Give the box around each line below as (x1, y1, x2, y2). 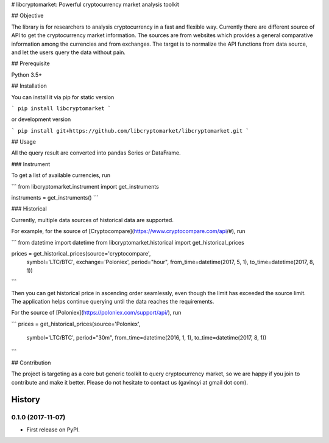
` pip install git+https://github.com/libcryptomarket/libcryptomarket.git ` (11, 127, 249, 134)
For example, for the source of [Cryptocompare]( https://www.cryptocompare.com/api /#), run (11, 228, 246, 235)
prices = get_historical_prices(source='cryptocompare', (11, 249, 151, 257)
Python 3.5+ (11, 71, 43, 78)
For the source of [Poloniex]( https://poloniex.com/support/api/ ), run (11, 309, 182, 316)
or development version (11, 116, 71, 123)
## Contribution (11, 359, 51, 366)
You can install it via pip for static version (11, 93, 115, 100)
